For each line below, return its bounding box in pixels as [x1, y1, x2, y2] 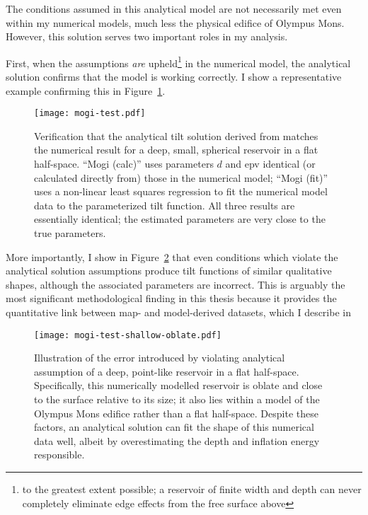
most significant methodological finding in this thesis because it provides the [6, 291, 337, 306]
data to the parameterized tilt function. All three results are [34, 197, 295, 212]
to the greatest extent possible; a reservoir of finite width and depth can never [22, 482, 362, 496]
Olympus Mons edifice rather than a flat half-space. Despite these [34, 405, 318, 420]
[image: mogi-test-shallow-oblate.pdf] [34, 330, 222, 340]
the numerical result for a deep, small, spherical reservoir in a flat [34, 142, 318, 157]
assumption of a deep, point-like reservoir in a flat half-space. [34, 364, 299, 378]
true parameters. [34, 226, 106, 241]
